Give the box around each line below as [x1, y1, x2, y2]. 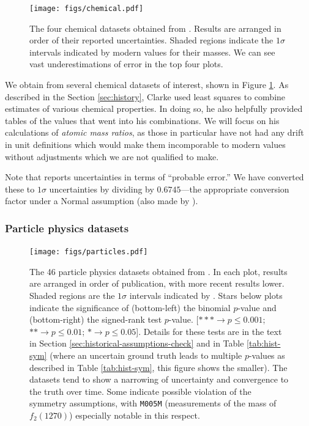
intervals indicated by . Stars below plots [129, 289, 283, 302]
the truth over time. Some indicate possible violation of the [29, 384, 251, 397]
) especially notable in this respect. [69, 409, 200, 422]
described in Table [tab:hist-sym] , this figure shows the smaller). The [29, 361, 288, 373]
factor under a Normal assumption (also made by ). [5, 194, 198, 207]
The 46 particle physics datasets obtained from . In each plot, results [29, 265, 288, 277]
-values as [248, 349, 285, 361]
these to [5, 182, 35, 195]
